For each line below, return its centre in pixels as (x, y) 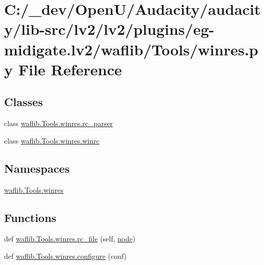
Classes (24, 102)
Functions (30, 217)
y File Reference (63, 69)
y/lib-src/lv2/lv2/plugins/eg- (109, 29)
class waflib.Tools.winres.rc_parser (59, 123)
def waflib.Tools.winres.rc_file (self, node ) (70, 239)
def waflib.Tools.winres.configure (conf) (66, 256)
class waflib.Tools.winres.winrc (52, 140)
